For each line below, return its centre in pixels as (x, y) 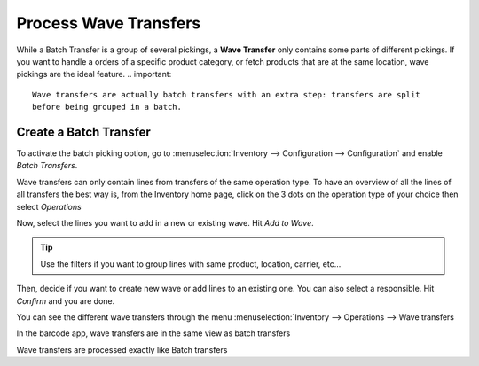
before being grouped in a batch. (107, 107)
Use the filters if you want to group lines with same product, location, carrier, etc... (191, 264)
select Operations (49, 206)
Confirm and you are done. (66, 300)
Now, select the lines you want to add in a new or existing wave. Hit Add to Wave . (165, 222)
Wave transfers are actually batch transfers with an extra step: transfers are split (226, 94)
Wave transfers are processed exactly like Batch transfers (122, 349)
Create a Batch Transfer (83, 132)
